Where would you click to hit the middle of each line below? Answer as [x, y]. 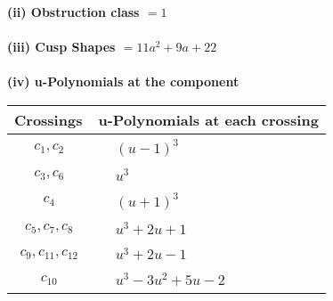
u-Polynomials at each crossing [208, 119]
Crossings [49, 119]
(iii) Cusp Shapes [61, 47]
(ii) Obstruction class [73, 12]
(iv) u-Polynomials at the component [123, 81]
